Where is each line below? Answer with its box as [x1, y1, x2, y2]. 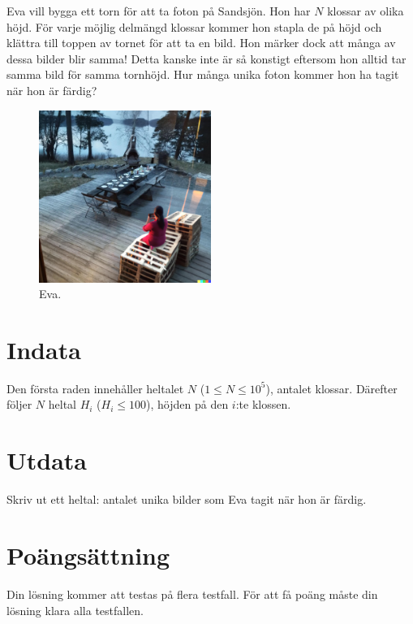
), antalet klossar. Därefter [265, 379, 398, 396]
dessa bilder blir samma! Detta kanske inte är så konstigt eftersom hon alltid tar [6, 50, 407, 67]
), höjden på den [146, 396, 229, 413]
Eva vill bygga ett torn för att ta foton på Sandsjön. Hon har [6, 2, 311, 19]
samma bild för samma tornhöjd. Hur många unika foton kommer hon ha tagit [6, 66, 399, 83]
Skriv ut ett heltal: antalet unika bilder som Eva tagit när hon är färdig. [6, 491, 367, 508]
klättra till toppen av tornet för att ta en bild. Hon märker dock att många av [6, 34, 396, 51]
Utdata [6, 444, 88, 477]
